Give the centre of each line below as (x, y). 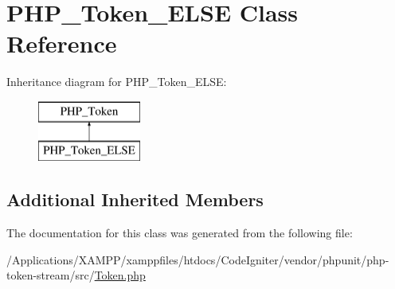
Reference (62, 43)
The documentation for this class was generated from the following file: (180, 233)
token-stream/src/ (51, 275)
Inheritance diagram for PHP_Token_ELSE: (117, 82)
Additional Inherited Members (135, 199)
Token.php (120, 275)
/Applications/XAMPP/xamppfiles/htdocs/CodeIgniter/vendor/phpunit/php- (198, 259)
